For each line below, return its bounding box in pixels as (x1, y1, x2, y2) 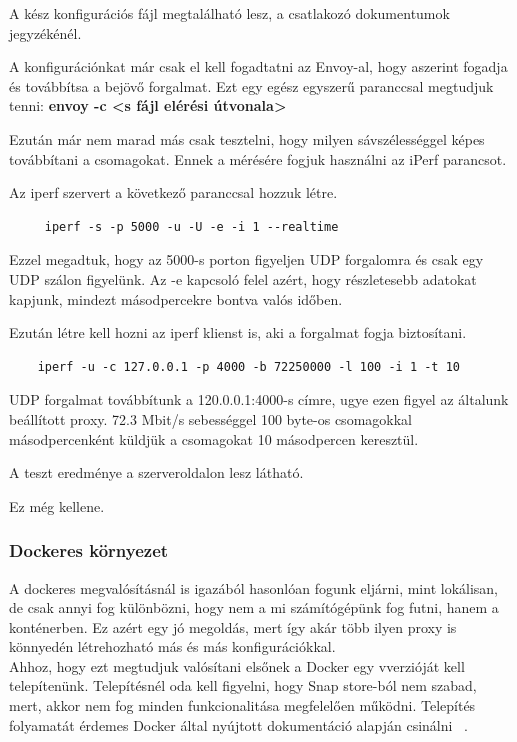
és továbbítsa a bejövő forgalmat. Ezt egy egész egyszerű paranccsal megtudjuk (9, 75, 494, 96)
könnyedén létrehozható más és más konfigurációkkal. (9, 636, 336, 657)
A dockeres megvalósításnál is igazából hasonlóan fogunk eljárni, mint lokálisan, (9, 577, 499, 598)
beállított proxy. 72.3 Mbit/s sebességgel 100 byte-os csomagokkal (9, 408, 412, 429)
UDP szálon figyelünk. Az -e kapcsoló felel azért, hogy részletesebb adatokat (9, 268, 477, 289)
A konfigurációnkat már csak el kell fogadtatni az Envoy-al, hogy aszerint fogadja (9, 56, 508, 77)
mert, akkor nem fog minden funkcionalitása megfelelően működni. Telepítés (9, 695, 476, 716)
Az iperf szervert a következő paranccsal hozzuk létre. (9, 182, 338, 203)
